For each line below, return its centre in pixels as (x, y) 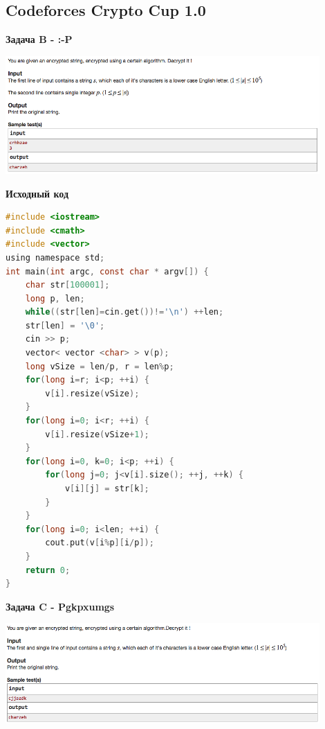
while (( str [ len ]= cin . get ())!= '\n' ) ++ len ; (124, 312)
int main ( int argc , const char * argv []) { (107, 271)
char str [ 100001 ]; (67, 285)
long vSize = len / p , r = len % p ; (100, 366)
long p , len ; (55, 298)
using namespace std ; (55, 257)
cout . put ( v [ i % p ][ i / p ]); (100, 543)
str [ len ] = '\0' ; (65, 325)
